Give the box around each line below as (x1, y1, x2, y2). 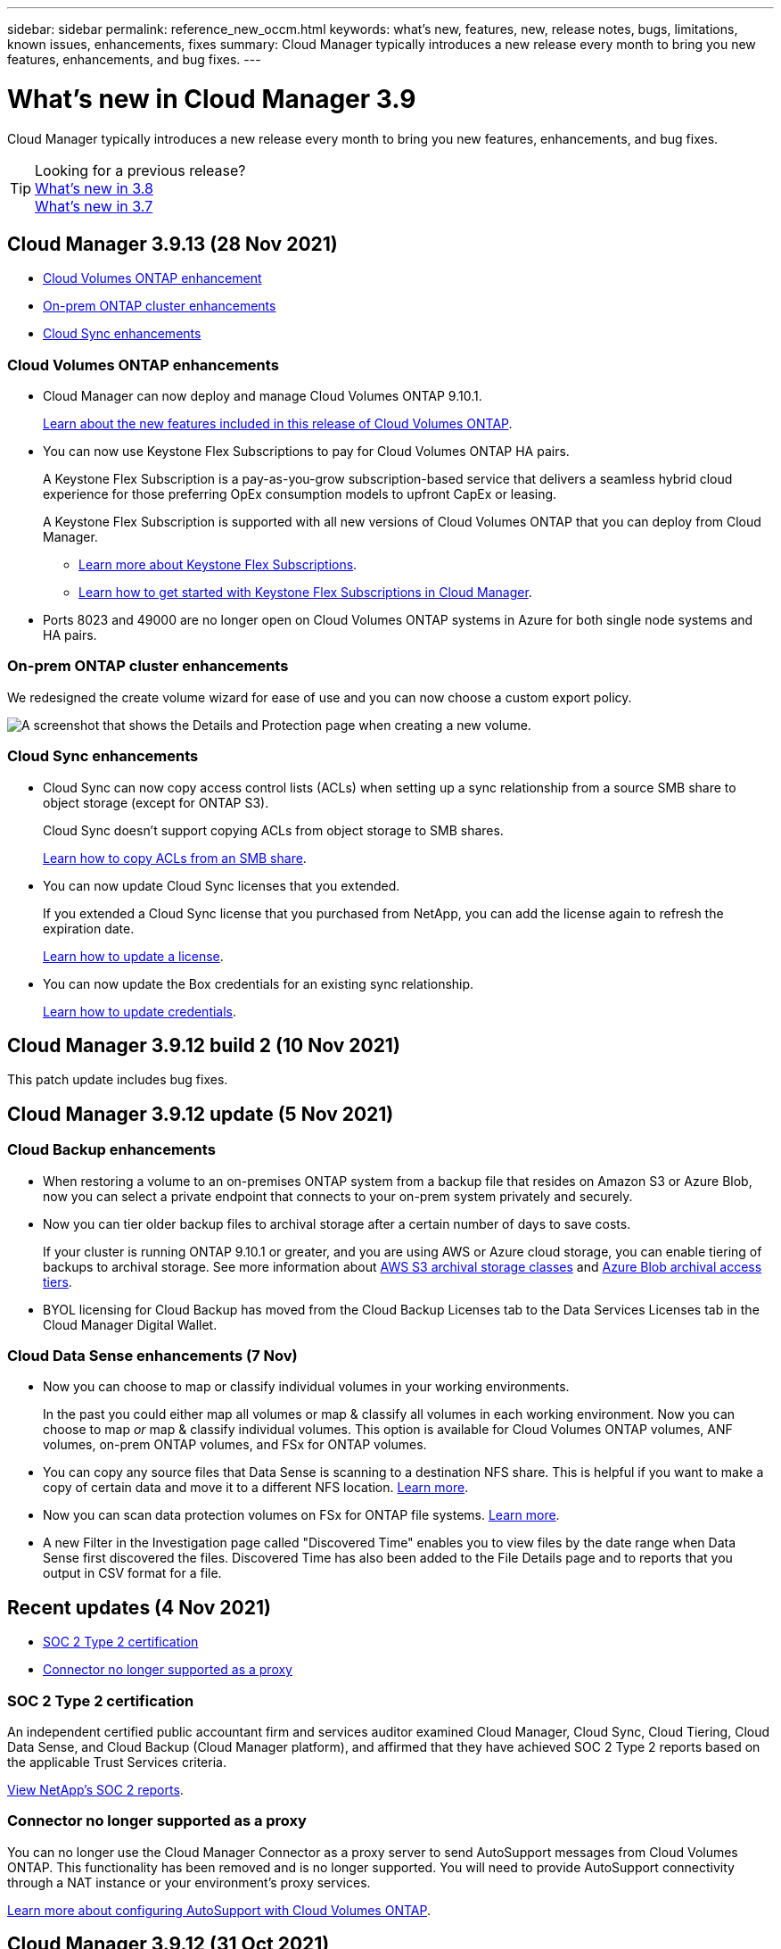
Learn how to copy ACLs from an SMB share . (43, 850, 307, 866)
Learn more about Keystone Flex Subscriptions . (78, 557, 358, 573)
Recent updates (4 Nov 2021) (7, 1596, 271, 1619)
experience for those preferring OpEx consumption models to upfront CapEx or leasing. (43, 486, 557, 502)
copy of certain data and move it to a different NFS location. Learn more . (43, 1480, 469, 1496)
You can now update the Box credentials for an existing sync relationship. (43, 975, 474, 991)
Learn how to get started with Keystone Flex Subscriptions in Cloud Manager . (78, 585, 532, 601)
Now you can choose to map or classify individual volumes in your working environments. (43, 1379, 570, 1395)
